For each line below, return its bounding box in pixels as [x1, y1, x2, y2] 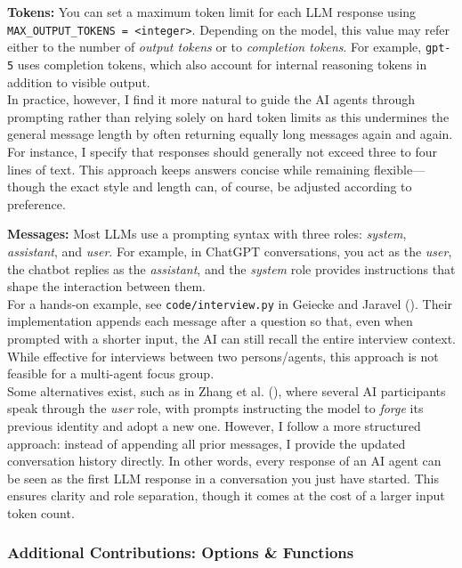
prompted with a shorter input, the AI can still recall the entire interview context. [7, 329, 456, 347]
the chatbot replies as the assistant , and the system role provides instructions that [7, 259, 456, 278]
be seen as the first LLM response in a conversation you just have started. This [7, 468, 439, 487]
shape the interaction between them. [7, 277, 206, 296]
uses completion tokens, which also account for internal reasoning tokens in [17, 54, 427, 73]
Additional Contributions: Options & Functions [7, 541, 354, 564]
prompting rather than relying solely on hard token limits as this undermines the [7, 107, 450, 126]
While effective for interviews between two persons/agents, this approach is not [7, 346, 439, 365]
